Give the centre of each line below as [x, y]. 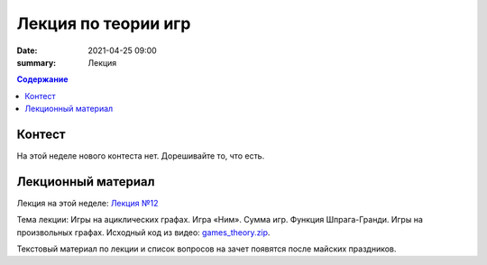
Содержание [42, 79]
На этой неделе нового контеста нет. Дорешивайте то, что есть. [141, 156]
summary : [37, 62]
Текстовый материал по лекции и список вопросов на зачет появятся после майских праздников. [207, 249]
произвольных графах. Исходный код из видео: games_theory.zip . [143, 232]
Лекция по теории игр [104, 23]
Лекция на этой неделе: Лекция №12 [87, 203]
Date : [27, 50]
